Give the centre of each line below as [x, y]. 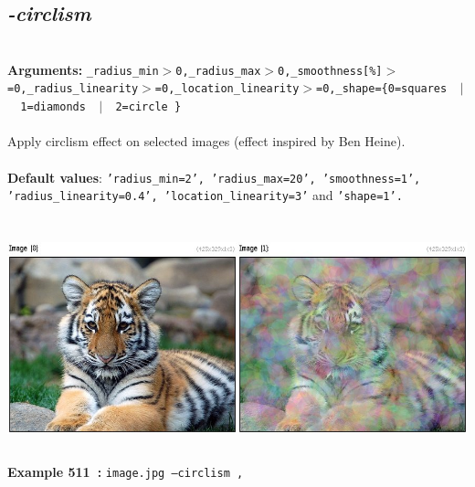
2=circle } [148, 107]
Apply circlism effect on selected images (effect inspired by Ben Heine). [206, 141]
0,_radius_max [218, 71]
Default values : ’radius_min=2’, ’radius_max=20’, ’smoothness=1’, [214, 177]
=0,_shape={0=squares [382, 89]
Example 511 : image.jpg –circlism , [126, 472]
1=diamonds [53, 107]
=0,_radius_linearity [73, 89]
